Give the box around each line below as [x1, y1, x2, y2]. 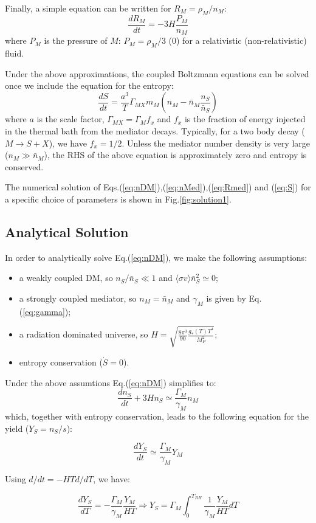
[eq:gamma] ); [22, 305, 71, 317]
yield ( [5, 421, 29, 434]
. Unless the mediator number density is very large [122, 136, 311, 149]
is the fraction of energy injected [184, 113, 306, 125]
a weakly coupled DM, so [19, 271, 113, 284]
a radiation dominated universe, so [19, 328, 148, 341]
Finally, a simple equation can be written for [5, 2, 171, 14]
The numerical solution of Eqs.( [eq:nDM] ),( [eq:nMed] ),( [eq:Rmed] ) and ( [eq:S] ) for [5, 181, 311, 193]
